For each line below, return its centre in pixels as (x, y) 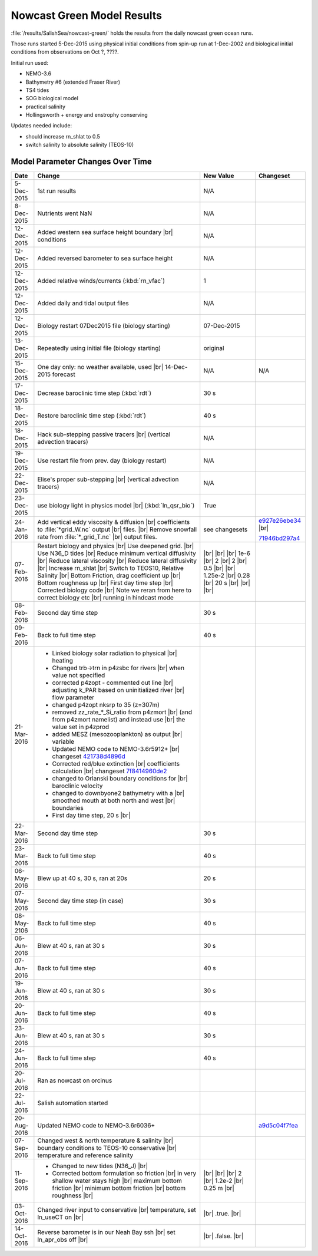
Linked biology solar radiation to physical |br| (115, 653)
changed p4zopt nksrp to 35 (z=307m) (106, 705)
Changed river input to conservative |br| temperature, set (117, 1210)
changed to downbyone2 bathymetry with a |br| (118, 793)
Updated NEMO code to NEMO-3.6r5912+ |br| (116, 749)
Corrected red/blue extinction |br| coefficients (116, 764)
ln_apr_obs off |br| (63, 1239)
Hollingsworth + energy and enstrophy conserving (87, 115)
